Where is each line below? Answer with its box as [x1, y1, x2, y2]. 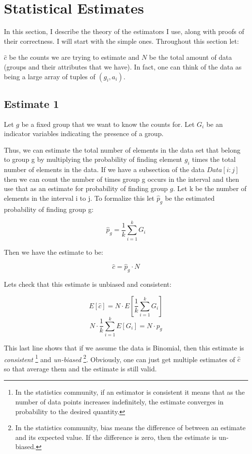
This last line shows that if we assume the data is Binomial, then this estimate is [4, 342, 244, 352]
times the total [192, 154, 236, 164]
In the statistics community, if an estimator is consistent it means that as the [15, 387, 245, 397]
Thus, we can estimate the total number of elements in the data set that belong [4, 144, 240, 155]
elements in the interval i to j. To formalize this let [4, 193, 155, 203]
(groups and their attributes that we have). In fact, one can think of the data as [4, 61, 242, 71]
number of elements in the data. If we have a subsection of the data [4, 164, 205, 175]
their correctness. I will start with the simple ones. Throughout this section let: [4, 35, 239, 46]
